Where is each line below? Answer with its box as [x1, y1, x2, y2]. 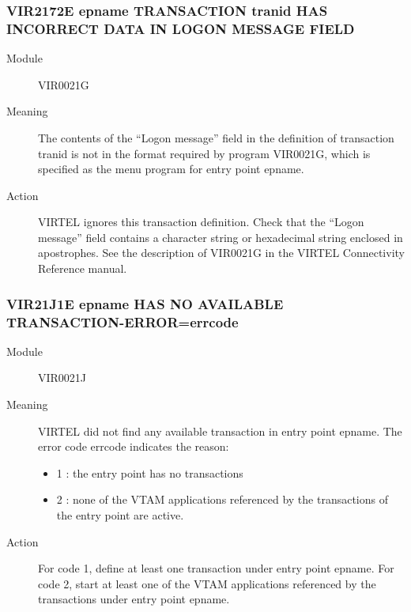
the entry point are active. [56, 506, 184, 523]
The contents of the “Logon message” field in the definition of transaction [38, 129, 394, 145]
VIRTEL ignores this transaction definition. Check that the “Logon [38, 213, 364, 230]
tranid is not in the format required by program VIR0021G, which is [38, 145, 371, 161]
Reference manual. [38, 260, 127, 277]
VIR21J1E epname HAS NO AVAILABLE [6, 293, 284, 313]
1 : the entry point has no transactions [56, 464, 243, 481]
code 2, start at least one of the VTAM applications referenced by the [38, 575, 376, 591]
